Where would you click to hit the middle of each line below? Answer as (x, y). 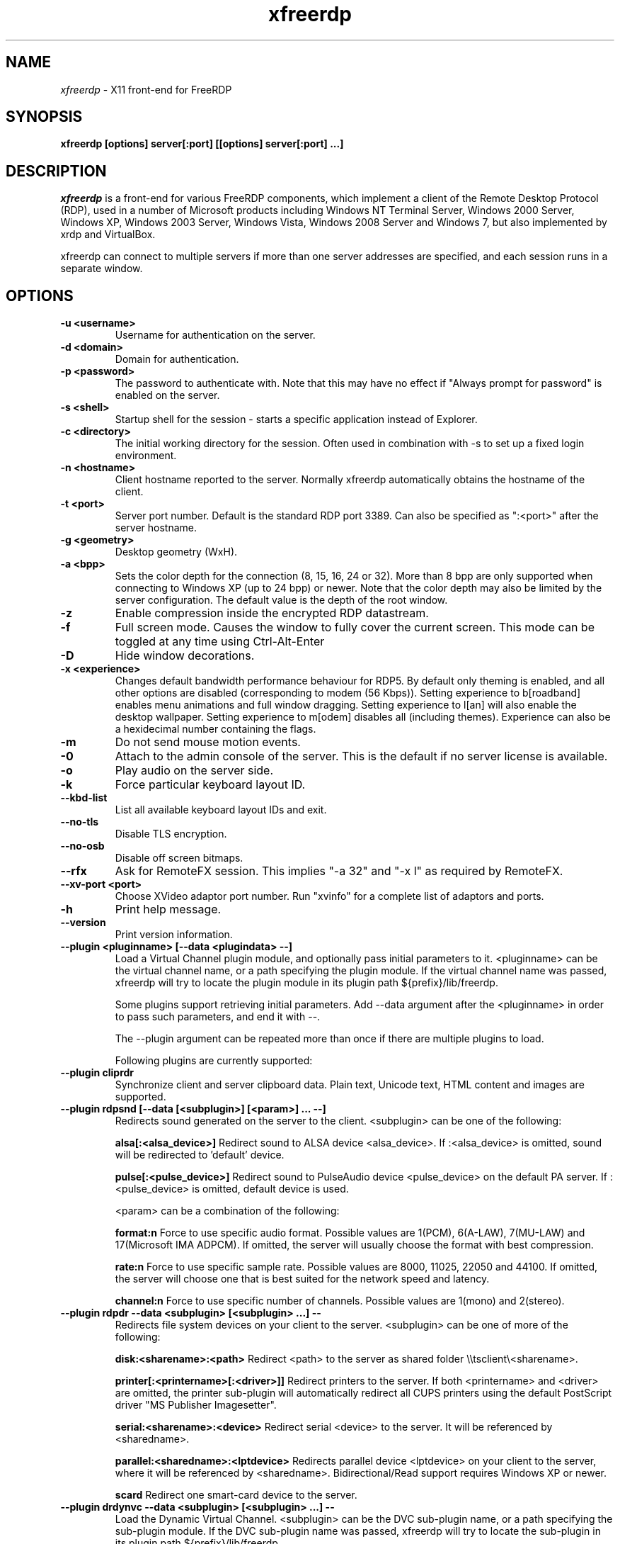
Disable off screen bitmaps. (179, 858)
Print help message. (168, 909)
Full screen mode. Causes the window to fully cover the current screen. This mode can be (355, 627)
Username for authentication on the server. (215, 335)
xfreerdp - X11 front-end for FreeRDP (146, 89)
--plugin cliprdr (97, 1073)
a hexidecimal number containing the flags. (216, 729)
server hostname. (156, 528)
